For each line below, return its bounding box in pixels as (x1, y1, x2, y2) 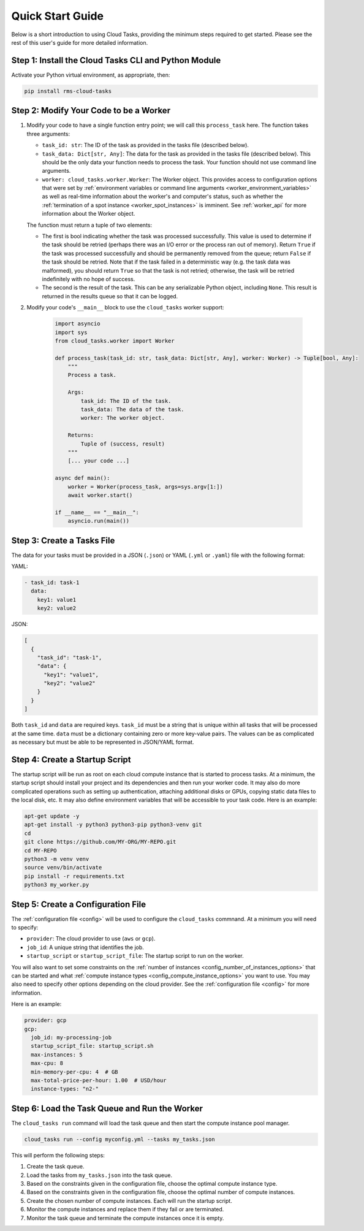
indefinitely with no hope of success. (42, 275, 135, 282)
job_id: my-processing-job (31, 1034, 112, 1041)
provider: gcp (24, 1017, 67, 1024)
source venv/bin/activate (24, 864, 102, 871)
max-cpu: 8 (31, 1060, 64, 1067)
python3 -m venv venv (24, 855, 89, 863)
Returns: (67, 432, 94, 439)
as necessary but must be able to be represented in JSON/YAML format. (11, 738, 194, 746)
